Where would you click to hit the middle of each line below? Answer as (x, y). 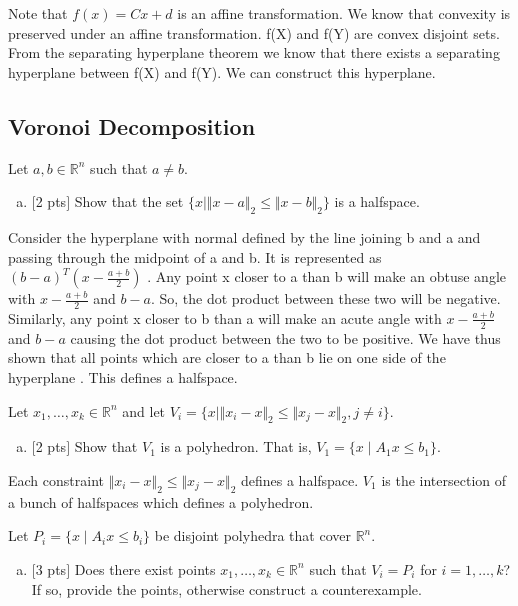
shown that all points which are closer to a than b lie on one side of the (227, 357)
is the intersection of (444, 479)
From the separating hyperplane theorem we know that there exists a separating (254, 52)
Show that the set (129, 201)
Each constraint (56, 479)
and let (144, 410)
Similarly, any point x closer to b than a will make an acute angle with (225, 317)
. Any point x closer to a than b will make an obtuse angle (326, 276)
